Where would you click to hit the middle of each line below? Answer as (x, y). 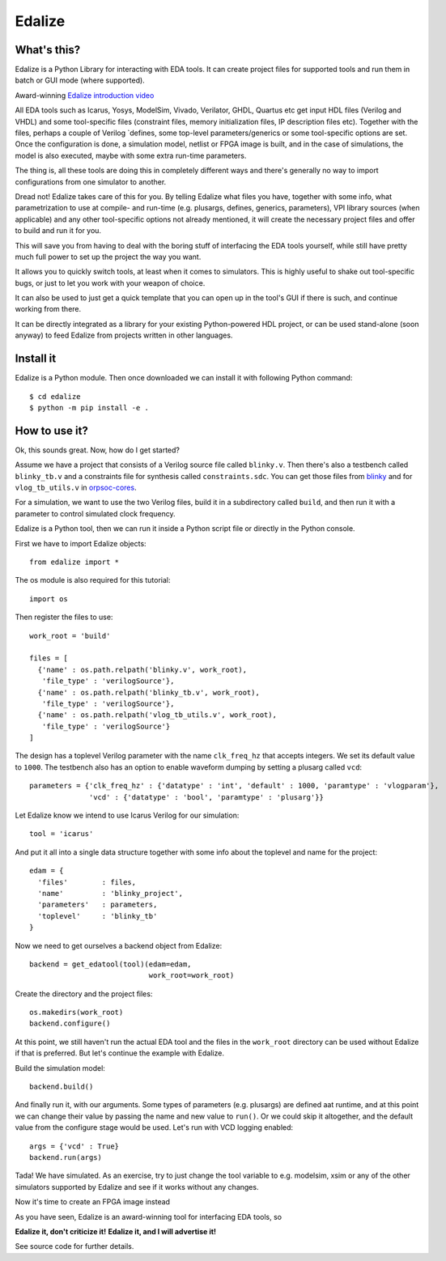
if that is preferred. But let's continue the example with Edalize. (119, 1053)
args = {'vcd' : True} (74, 1146)
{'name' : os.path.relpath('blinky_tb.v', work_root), (149, 692)
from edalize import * (74, 562)
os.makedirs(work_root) (76, 1013)
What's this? (48, 50)
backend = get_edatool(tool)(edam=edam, (110, 964)
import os (49, 599)
